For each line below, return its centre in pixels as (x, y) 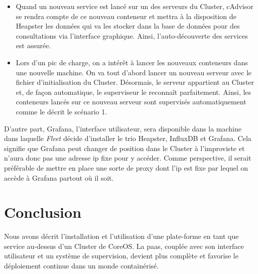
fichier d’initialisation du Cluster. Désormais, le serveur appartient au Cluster (135, 82)
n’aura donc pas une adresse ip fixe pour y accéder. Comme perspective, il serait (128, 158)
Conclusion (43, 212)
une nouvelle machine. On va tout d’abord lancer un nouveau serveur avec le (134, 72)
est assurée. (33, 45)
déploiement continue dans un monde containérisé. (82, 265)
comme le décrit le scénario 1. (61, 111)
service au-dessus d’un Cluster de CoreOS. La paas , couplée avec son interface (124, 246)
